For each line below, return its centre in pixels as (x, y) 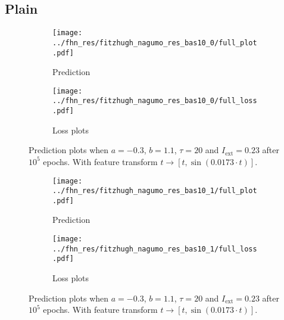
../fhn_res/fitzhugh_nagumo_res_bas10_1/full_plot (155, 191)
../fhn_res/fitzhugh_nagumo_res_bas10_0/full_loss (155, 101)
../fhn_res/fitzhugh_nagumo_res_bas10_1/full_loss (155, 249)
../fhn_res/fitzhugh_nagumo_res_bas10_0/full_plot (155, 43)
